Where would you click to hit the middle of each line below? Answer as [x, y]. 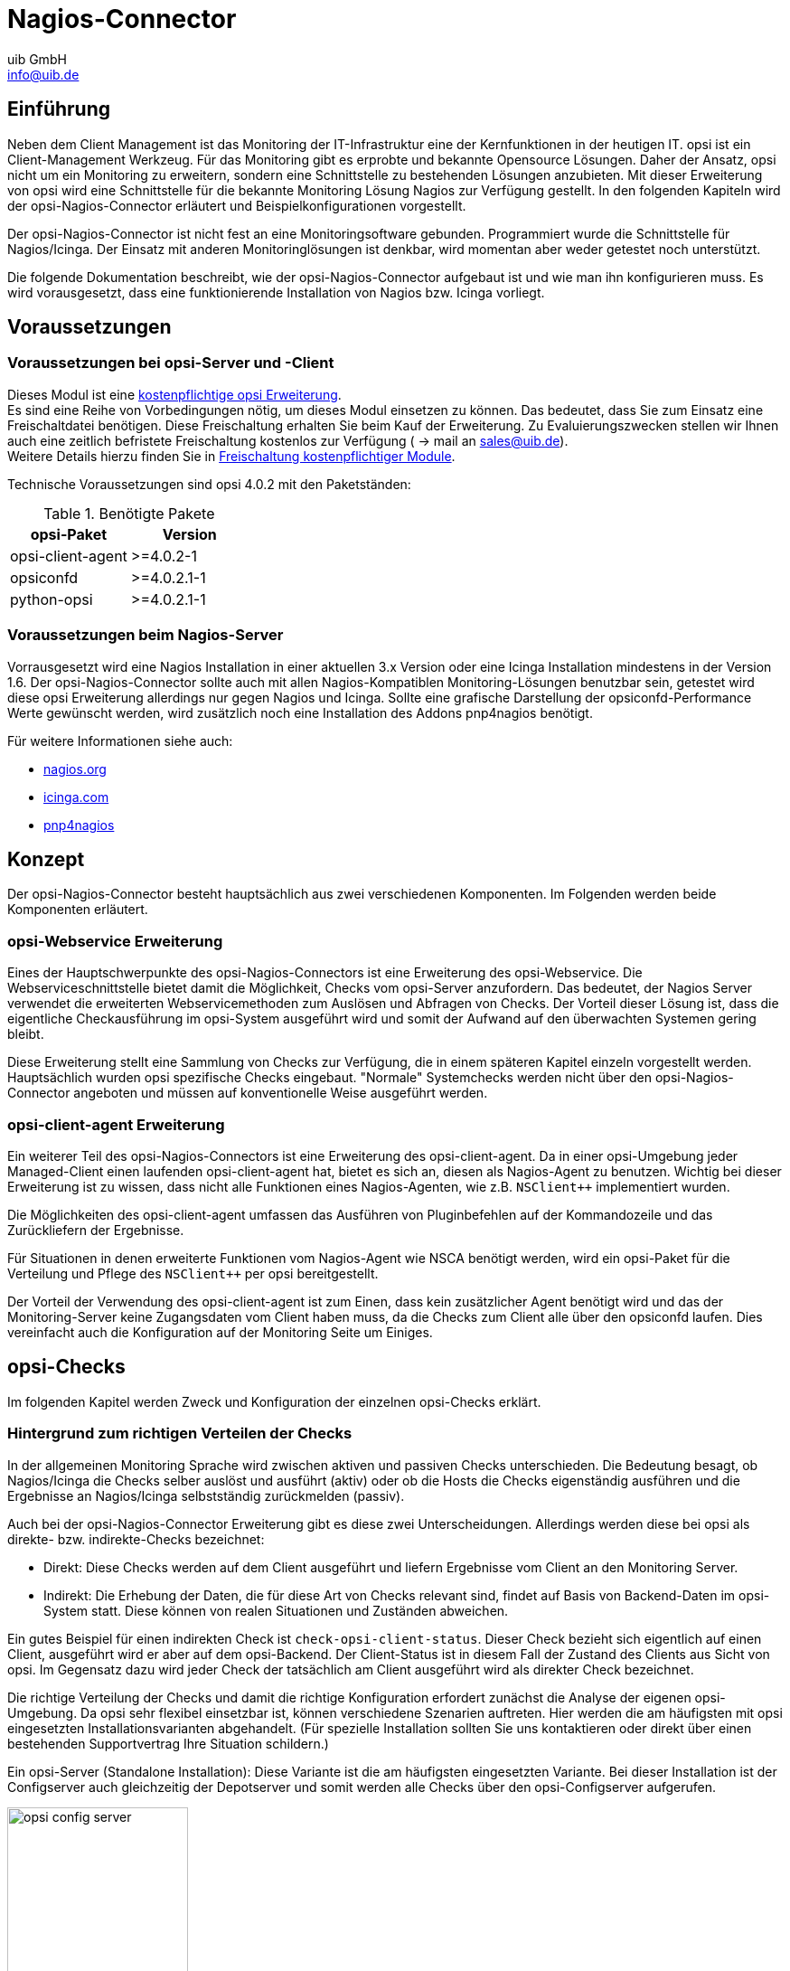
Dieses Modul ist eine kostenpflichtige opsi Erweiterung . [174, 394]
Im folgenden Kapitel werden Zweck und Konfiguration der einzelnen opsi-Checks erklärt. [274, 1401]
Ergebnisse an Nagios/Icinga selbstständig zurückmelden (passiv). [206, 1495]
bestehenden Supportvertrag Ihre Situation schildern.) [168, 1743]
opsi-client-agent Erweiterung [116, 1124]
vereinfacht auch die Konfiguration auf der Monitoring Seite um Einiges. [220, 1332]
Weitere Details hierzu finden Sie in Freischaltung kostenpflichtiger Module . [231, 456]
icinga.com [76, 797]
